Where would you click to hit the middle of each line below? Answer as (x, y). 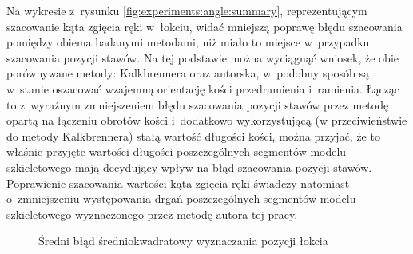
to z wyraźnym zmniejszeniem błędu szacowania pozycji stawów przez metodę (198, 104)
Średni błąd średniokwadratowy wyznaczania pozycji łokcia (183, 241)
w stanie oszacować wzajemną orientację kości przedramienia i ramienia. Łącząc (203, 88)
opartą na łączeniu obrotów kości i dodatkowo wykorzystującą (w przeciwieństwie (207, 120)
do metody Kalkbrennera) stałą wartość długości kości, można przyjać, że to (193, 135)
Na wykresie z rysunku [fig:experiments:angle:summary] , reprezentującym (187, 10)
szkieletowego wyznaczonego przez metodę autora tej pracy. (152, 214)
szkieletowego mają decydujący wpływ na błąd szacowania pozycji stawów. (189, 167)
